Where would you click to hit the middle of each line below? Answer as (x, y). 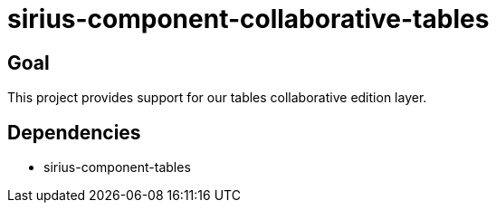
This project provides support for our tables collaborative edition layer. (217, 98)
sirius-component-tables (117, 167)
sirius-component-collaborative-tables (248, 19)
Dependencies (74, 132)
